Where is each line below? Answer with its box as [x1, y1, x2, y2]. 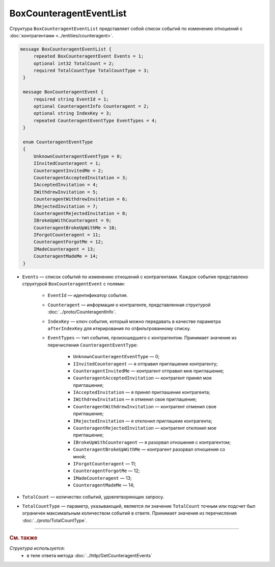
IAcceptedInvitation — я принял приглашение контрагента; [73, 389, 211, 396]
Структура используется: [9, 545, 65, 551]
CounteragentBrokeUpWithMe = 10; [33, 225, 117, 231]
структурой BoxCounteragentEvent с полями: [22, 281, 125, 287]
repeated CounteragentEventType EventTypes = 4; [33, 117, 157, 124]
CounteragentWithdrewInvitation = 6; [33, 196, 128, 202]
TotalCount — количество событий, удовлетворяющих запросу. [22, 494, 164, 500]
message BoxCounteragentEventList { [20, 46, 112, 52]
